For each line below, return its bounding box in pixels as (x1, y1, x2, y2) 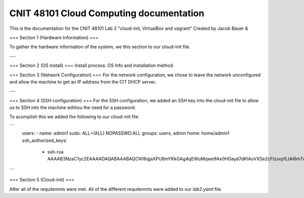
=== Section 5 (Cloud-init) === (9, 177, 74, 183)
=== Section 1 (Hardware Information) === (9, 34, 99, 41)
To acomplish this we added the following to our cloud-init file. (9, 114, 140, 120)
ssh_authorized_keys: (22, 137, 67, 143)
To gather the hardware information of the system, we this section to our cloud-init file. (9, 44, 191, 50)
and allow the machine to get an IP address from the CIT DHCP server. (9, 78, 157, 85)
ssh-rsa (47, 149, 64, 155)
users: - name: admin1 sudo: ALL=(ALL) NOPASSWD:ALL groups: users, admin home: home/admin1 (22, 130, 230, 136)
